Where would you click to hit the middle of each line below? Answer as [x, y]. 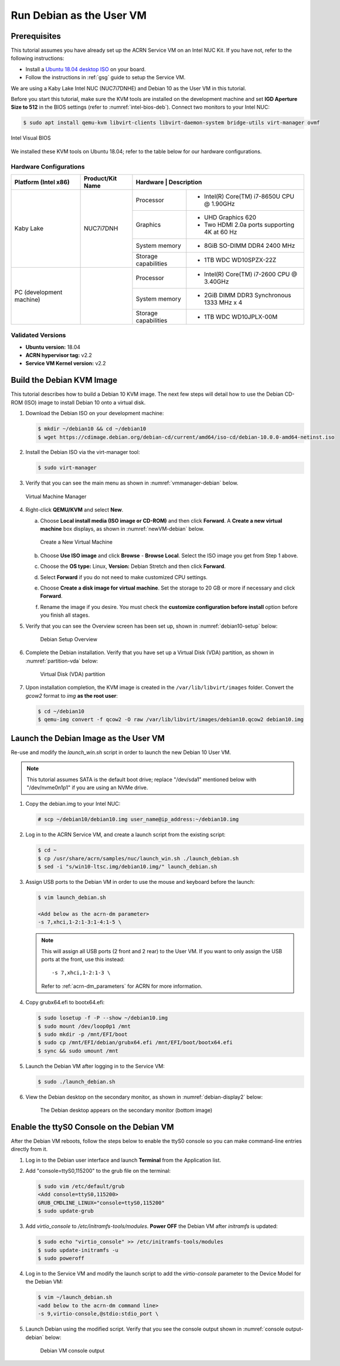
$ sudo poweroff [61, 1258]
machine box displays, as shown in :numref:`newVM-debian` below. [122, 529]
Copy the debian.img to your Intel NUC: [73, 804]
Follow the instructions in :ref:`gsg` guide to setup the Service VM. [106, 78]
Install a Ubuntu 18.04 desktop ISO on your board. [86, 69]
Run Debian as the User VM [79, 15]
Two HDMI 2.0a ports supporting [249, 224]
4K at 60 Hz [221, 232]
